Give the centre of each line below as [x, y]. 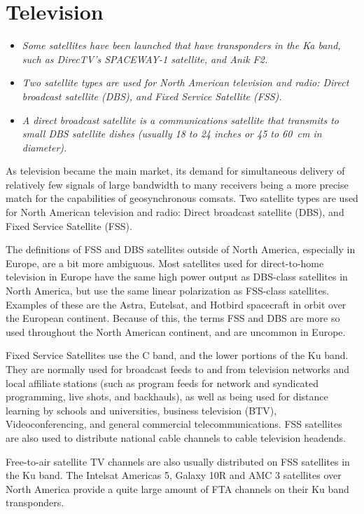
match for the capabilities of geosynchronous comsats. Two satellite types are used [182, 198]
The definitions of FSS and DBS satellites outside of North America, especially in [181, 249]
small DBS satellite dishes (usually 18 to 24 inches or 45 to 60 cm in [172, 134]
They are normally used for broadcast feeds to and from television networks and [178, 369]
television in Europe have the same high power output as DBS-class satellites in [177, 277]
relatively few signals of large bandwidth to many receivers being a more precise [177, 184]
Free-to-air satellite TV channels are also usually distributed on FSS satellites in [178, 461]
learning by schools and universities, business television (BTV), [141, 410]
